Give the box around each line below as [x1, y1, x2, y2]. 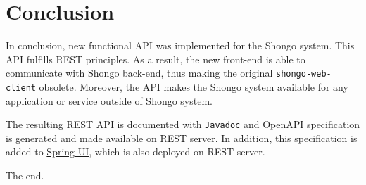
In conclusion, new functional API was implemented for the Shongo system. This [6, 38, 355, 53]
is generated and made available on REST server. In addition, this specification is [6, 130, 358, 145]
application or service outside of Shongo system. [6, 93, 213, 108]
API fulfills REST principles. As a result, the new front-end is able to [6, 51, 305, 66]
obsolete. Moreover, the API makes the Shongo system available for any [39, 79, 348, 94]
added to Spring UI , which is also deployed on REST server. [6, 144, 265, 159]
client [6, 82, 36, 93]
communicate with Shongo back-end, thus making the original [6, 65, 273, 80]
